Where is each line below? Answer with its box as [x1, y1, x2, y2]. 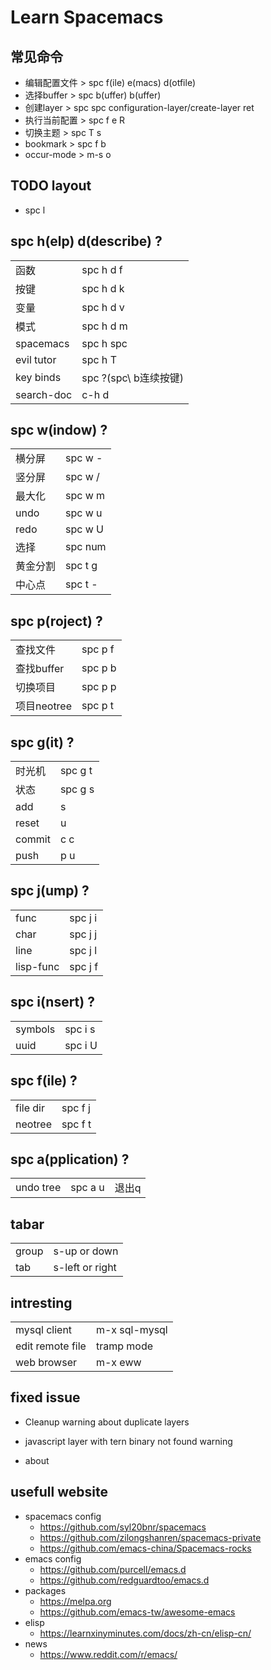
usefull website [10, 1484, 108, 1501]
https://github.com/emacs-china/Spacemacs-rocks [39, 1542, 252, 1554]
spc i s [64, 1022, 96, 1036]
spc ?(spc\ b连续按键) [81, 371, 184, 385]
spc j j [69, 927, 98, 941]
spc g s [59, 782, 95, 796]
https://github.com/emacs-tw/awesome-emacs [39, 1606, 236, 1618]
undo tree [15, 1181, 62, 1195]
